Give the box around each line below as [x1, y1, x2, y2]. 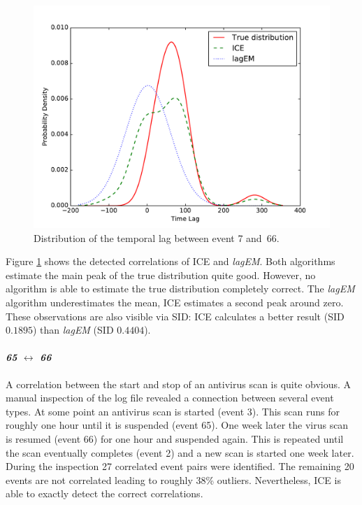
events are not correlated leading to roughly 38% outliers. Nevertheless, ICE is [6, 472, 341, 487]
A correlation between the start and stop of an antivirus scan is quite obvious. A [6, 376, 352, 391]
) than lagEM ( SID [32, 322, 114, 337]
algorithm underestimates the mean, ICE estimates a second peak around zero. [6, 294, 344, 309]
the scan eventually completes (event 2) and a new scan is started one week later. [6, 445, 354, 460]
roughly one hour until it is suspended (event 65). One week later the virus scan [6, 418, 349, 432]
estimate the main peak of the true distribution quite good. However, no [6, 267, 316, 282]
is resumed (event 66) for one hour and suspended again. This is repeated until [6, 431, 344, 446]
